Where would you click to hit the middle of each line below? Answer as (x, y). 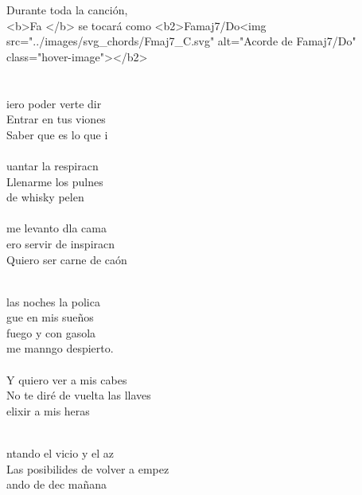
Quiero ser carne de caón (67, 259)
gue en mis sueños (50, 317)
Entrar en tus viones (56, 119)
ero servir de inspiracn (61, 243)
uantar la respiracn (53, 165)
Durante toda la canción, (67, 10)
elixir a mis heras (48, 410)
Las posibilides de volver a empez (88, 468)
